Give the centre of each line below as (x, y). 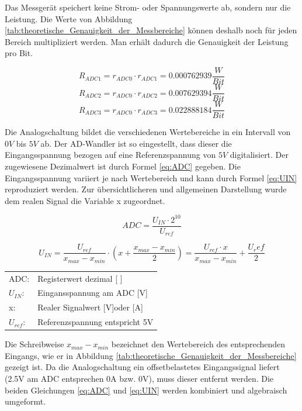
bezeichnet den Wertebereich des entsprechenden (198, 344)
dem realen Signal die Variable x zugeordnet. (85, 200)
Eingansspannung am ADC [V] (93, 293)
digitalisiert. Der (259, 155)
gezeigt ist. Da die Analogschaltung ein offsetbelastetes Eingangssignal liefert (142, 367)
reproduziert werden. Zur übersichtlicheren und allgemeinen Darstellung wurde (146, 189)
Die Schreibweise (34, 344)
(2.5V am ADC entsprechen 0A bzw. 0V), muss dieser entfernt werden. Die (139, 378)
